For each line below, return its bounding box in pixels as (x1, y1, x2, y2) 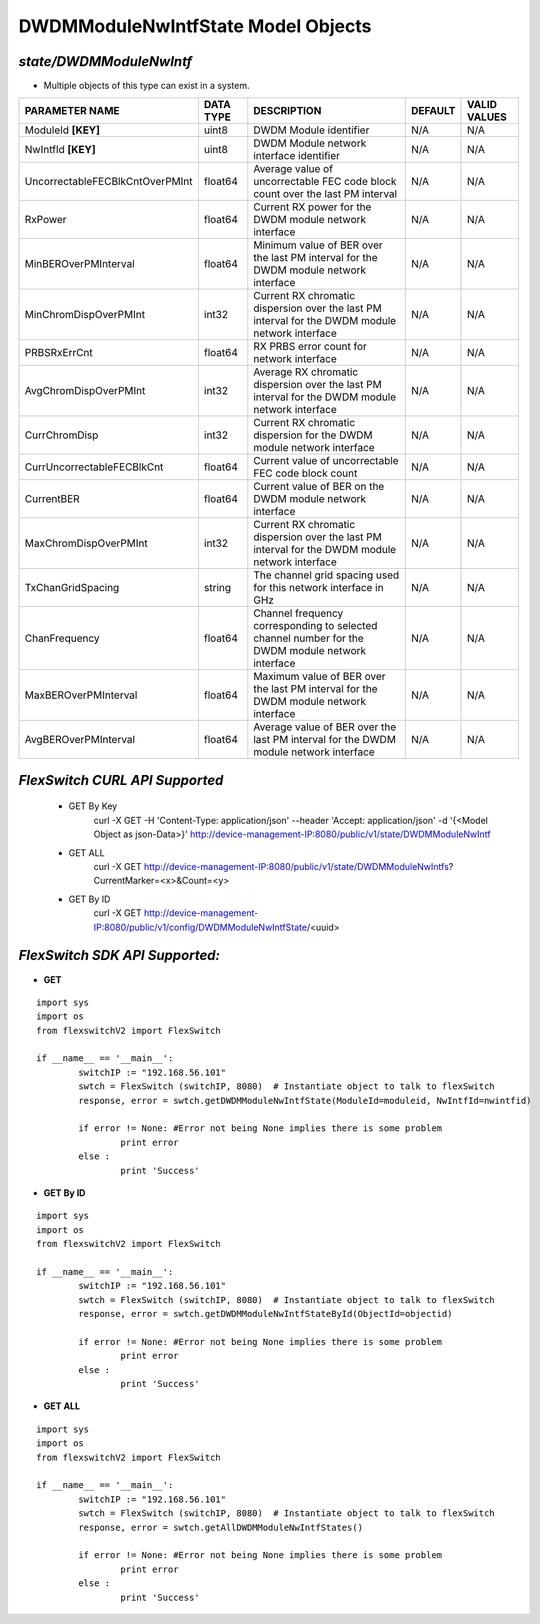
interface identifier (253, 149, 340, 163)
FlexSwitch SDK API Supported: (18, 947, 220, 964)
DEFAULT (410, 104, 456, 118)
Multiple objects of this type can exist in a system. (43, 80, 250, 92)
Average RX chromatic (253, 365, 359, 379)
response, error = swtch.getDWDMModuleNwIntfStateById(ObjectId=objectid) (78, 1308, 453, 1320)
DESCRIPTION (253, 104, 322, 118)
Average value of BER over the (253, 720, 397, 734)
